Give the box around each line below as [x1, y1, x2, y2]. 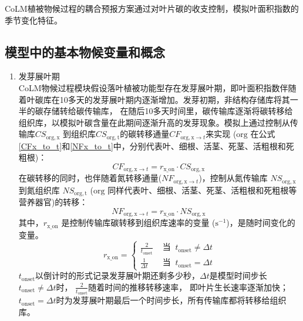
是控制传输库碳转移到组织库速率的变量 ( [61, 216, 216, 229]
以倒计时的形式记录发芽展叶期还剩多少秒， [35, 269, 200, 282]
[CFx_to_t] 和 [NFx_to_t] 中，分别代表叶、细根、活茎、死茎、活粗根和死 [18, 139, 294, 152]
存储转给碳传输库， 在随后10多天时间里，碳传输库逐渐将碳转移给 [43, 105, 293, 117]
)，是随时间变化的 [226, 216, 295, 229]
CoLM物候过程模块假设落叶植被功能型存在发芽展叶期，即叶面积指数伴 [18, 81, 288, 93]
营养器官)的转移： [18, 196, 88, 208]
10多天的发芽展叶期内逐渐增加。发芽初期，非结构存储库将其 [59, 93, 290, 105]
